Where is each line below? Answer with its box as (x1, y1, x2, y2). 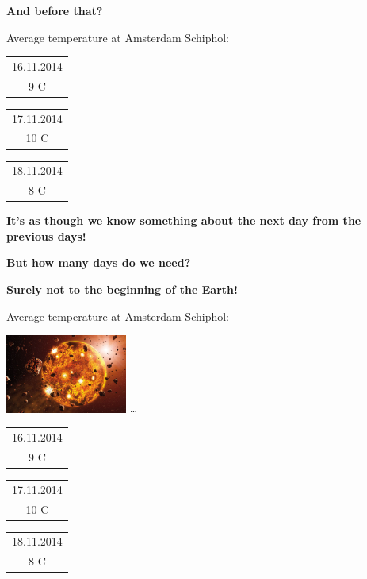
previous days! (6, 227, 86, 244)
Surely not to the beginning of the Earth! (6, 281, 238, 298)
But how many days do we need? (6, 254, 191, 271)
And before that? (6, 2, 103, 18)
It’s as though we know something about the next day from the (6, 212, 361, 229)
